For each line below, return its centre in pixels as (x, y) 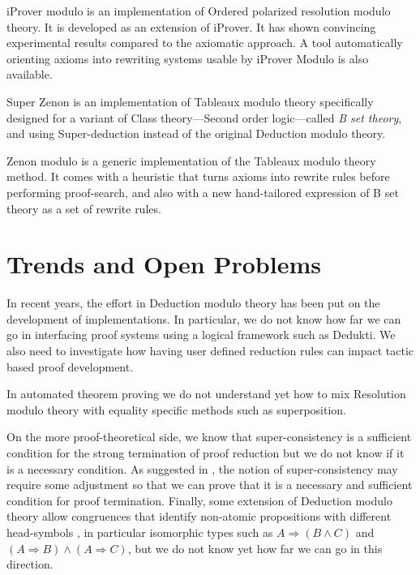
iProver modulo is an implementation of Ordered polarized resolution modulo (199, 11)
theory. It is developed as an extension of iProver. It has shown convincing (191, 26)
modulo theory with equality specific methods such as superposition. (177, 409)
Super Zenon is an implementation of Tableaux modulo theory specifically (190, 101)
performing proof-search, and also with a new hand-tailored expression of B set (203, 192)
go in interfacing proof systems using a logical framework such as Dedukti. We (201, 335)
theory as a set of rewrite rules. (84, 208)
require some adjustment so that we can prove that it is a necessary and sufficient (210, 485)
